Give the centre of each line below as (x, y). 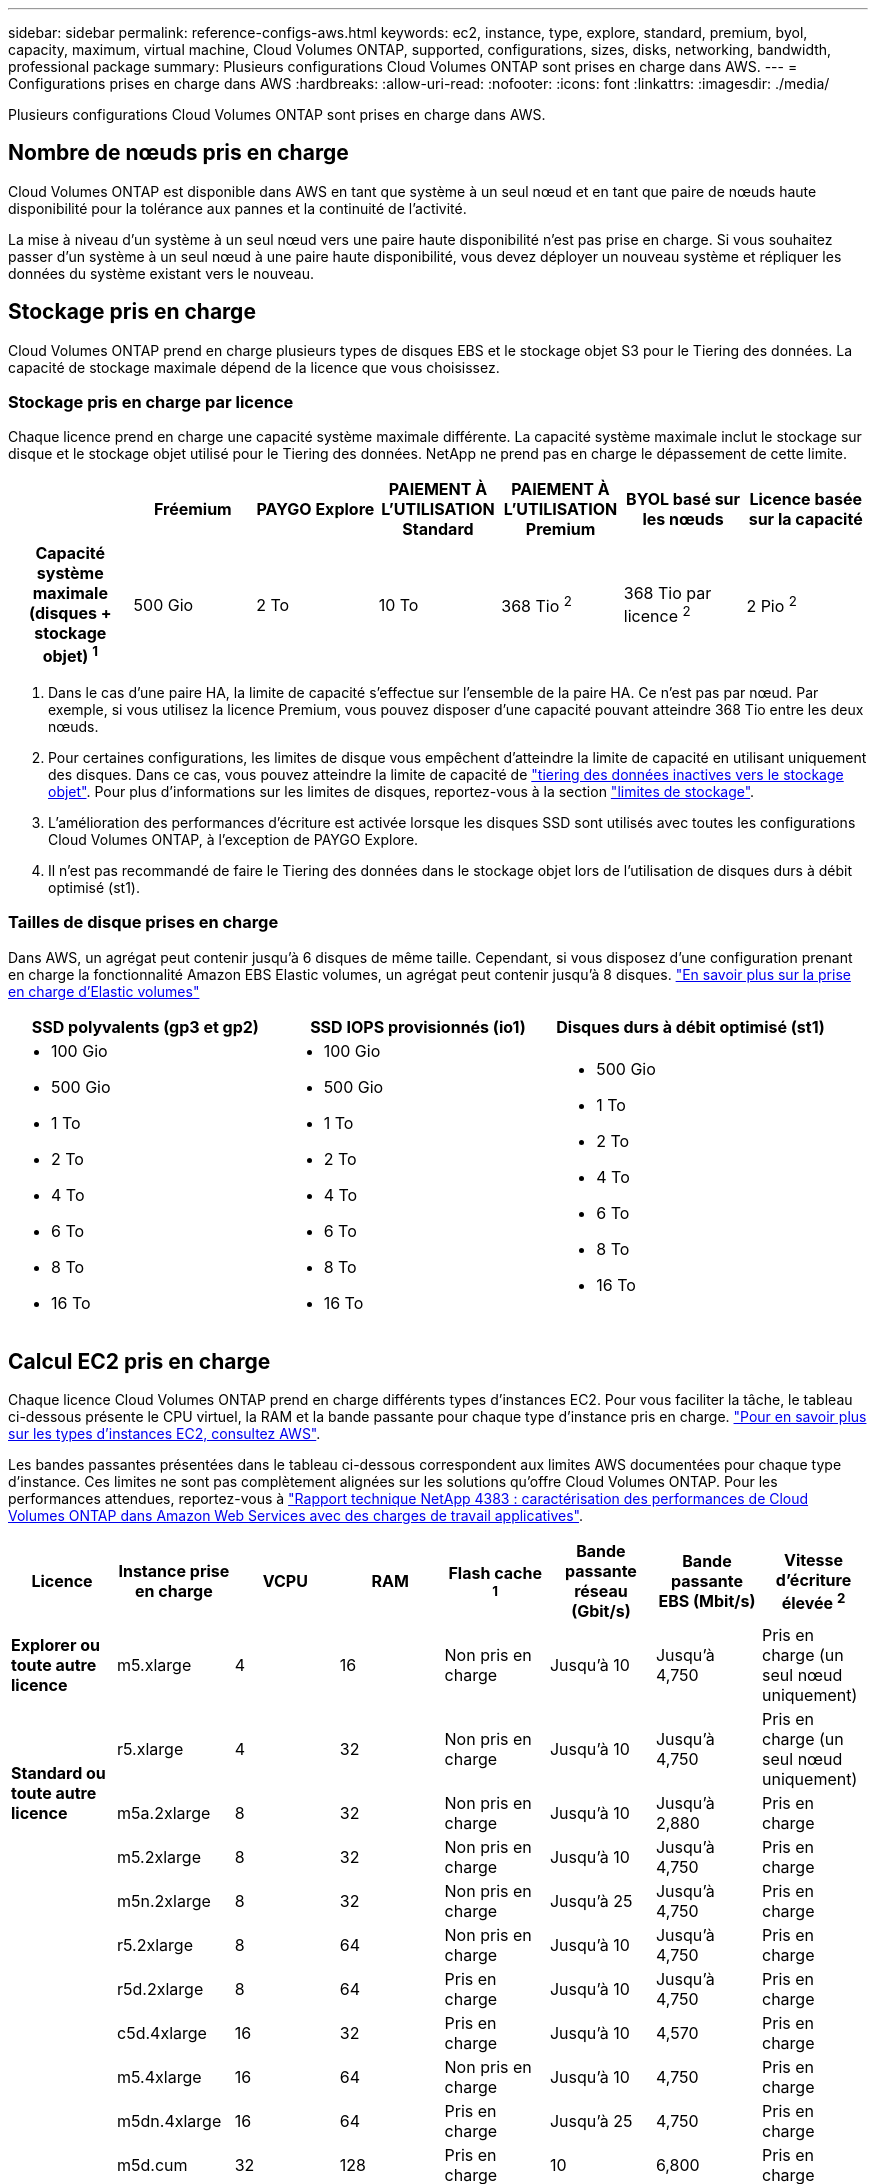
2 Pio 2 (771, 605)
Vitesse (813, 1559)
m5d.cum (152, 2165)
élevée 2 (813, 1601)
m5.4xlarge (159, 2077)
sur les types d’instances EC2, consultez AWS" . (164, 1434)
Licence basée (805, 499)
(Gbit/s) (601, 1611)
